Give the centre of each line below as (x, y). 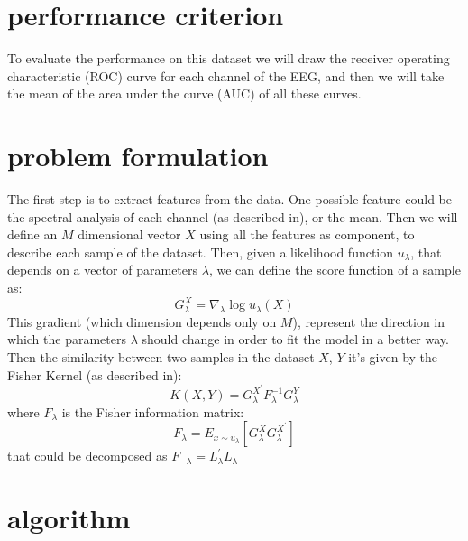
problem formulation (138, 156)
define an (32, 234)
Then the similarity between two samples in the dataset (161, 357)
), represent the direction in (369, 321)
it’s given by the (393, 357)
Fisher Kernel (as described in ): (95, 374)
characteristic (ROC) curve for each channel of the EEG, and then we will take (226, 75)
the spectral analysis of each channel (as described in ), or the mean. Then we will (233, 216)
